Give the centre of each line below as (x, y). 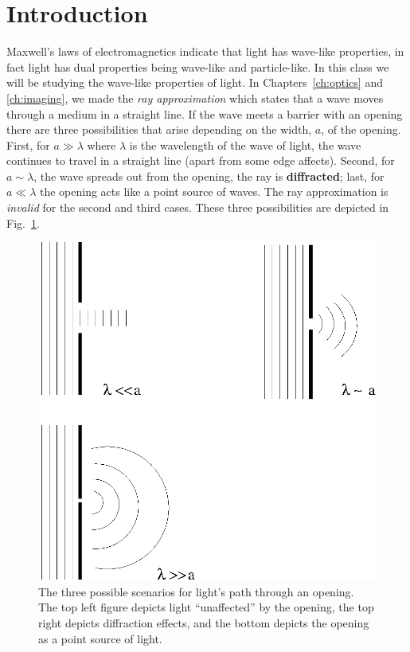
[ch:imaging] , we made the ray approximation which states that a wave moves (195, 98)
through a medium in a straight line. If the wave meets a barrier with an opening (205, 113)
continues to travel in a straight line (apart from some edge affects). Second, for (201, 160)
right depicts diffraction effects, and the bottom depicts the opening (204, 623)
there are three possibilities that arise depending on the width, (159, 129)
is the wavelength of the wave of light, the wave (245, 144)
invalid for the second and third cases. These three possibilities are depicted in (198, 207)
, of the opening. (361, 129)
